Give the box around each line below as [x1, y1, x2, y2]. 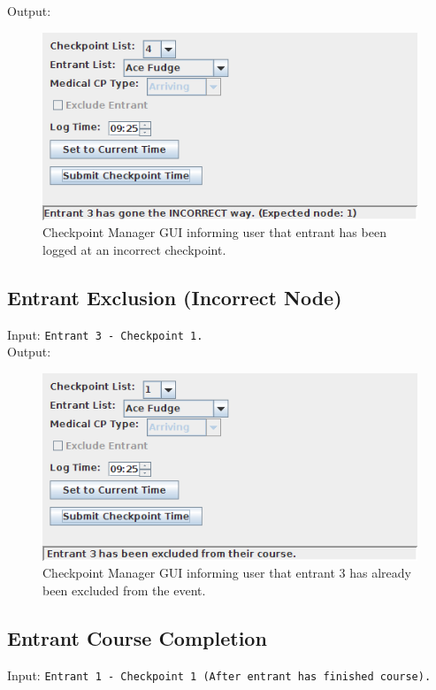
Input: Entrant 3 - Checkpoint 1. [7, 325, 203, 343]
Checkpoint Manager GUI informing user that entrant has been [42, 223, 386, 241]
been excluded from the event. [42, 581, 206, 600]
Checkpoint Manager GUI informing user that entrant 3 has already [42, 563, 411, 582]
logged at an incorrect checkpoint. [42, 240, 226, 258]
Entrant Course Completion [7, 625, 267, 651]
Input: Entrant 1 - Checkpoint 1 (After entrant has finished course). [7, 665, 432, 684]
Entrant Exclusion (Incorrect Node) [7, 283, 342, 310]
